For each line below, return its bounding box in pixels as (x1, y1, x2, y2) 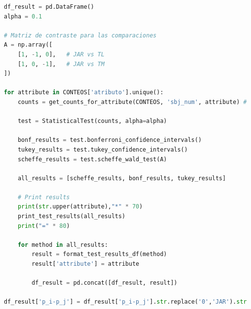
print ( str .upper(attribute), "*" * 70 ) (17, 203, 143, 210)
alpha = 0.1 (4, 13, 42, 20)
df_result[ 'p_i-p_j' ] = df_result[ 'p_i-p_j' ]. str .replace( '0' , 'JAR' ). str (4, 298, 247, 306)
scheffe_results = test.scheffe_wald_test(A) (17, 155, 167, 163)
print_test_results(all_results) (17, 213, 125, 220)
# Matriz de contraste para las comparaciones (4, 32, 157, 39)
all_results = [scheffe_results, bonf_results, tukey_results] (17, 174, 226, 182)
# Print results (17, 193, 70, 201)
